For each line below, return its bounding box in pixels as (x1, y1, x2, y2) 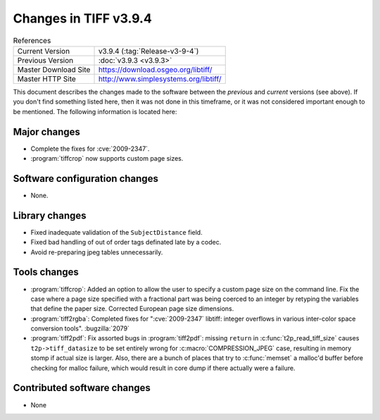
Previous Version (17, 55, 74, 65)
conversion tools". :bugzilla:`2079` (30, 324, 130, 333)
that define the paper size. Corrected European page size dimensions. (30, 304, 234, 313)
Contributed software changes (13, 382, 151, 394)
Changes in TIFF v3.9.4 (13, 11, 153, 26)
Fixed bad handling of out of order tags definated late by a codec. (30, 238, 222, 247)
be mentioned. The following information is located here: (13, 107, 177, 116)
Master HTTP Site (17, 74, 77, 84)
